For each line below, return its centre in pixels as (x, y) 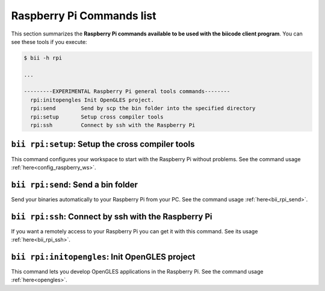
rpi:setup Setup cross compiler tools (97, 117)
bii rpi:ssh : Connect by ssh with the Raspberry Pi (112, 216)
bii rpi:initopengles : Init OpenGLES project (103, 256)
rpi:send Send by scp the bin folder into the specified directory (143, 109)
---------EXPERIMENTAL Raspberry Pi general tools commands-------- (127, 91)
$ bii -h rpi (43, 58)
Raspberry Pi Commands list (84, 16)
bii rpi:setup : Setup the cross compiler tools (103, 144)
